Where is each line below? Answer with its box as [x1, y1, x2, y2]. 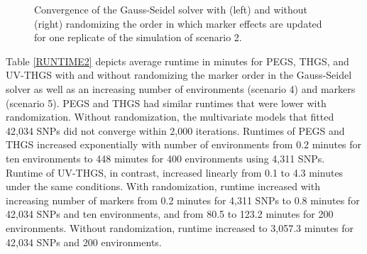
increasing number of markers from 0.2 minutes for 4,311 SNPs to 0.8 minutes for [6, 192, 360, 207]
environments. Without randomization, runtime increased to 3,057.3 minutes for [6, 220, 354, 235]
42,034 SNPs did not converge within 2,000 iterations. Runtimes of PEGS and [6, 123, 345, 138]
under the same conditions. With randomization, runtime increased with [6, 179, 320, 194]
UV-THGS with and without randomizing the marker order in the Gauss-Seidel [6, 67, 352, 82]
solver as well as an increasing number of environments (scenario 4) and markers [6, 81, 356, 96]
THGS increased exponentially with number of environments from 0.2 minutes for [6, 137, 362, 152]
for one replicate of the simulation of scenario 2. [34, 30, 242, 45]
